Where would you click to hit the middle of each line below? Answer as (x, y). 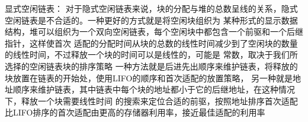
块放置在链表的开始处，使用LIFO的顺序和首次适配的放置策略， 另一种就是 (149, 78)
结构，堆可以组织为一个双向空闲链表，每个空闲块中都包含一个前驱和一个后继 (154, 32)
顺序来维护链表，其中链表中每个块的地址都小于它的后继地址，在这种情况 (154, 89)
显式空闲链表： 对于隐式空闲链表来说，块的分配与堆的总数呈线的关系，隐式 (151, 8)
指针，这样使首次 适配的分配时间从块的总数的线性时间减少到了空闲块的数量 (151, 43)
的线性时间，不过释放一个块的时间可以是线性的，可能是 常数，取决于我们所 (151, 55)
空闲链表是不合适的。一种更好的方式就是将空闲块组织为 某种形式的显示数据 (151, 20)
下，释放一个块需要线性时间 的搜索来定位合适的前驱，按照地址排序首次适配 (151, 100)
